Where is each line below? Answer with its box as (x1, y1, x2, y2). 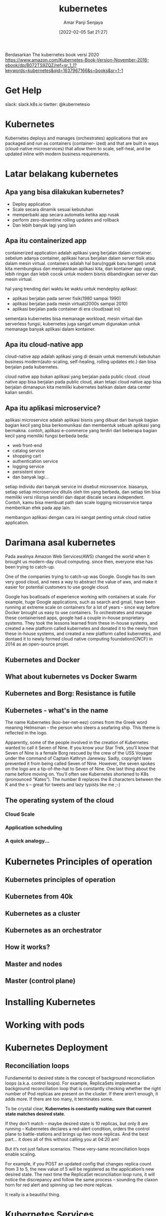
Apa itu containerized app (5, 237, 87, 245)
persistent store (12, 469, 45, 475)
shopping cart (12, 453, 41, 459)
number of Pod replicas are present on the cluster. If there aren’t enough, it (5, 1090, 158, 1096)
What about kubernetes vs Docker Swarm (5, 672, 137, 681)
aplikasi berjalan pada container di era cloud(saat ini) (12, 306, 121, 312)
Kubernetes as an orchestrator (5, 926, 102, 935)
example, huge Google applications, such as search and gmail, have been (5, 599, 156, 605)
